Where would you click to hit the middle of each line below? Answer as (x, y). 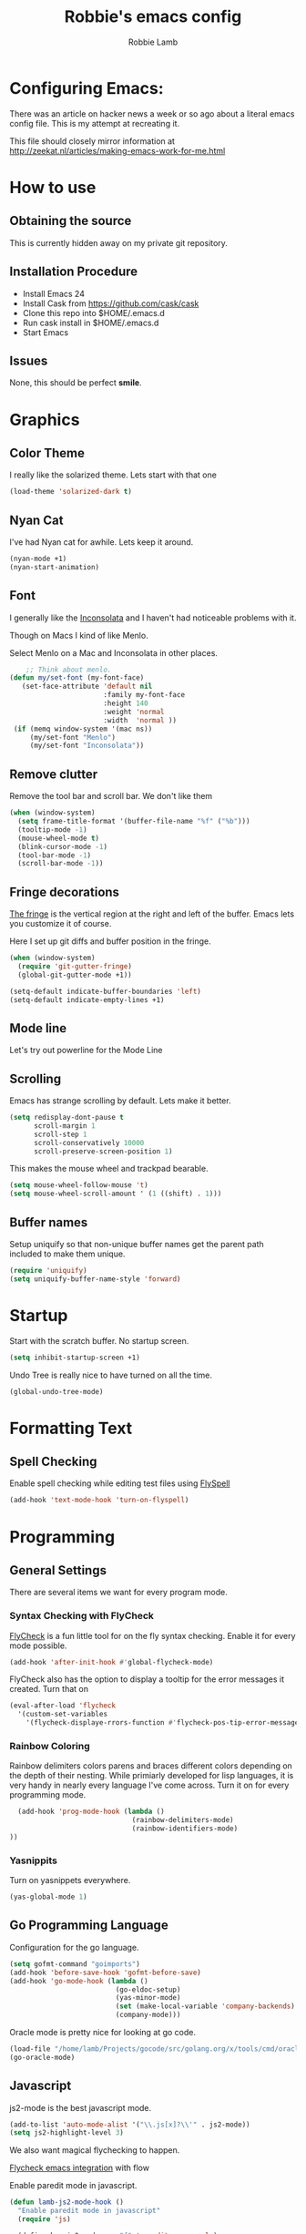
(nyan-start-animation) (55, 567)
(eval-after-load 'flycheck (63, 1706)
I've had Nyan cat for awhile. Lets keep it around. (102, 542)
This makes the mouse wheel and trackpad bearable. (109, 1169)
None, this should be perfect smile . (76, 383)
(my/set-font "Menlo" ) (73, 737)
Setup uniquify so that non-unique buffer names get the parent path (137, 1244)
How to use (53, 187)
